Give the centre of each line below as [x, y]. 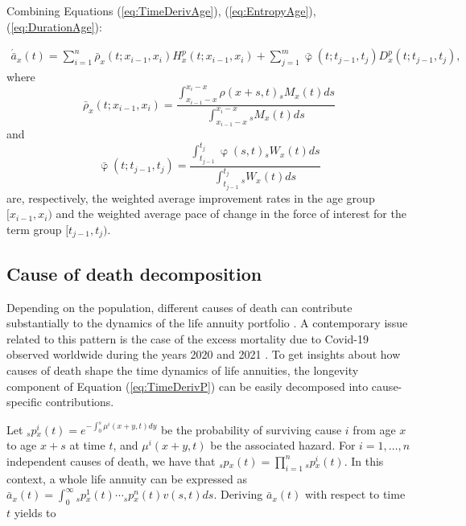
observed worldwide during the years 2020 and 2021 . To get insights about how [204, 354]
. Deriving [238, 494]
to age [22, 445]
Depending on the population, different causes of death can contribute [179, 307]
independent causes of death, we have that [111, 460]
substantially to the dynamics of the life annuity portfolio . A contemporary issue [207, 323]
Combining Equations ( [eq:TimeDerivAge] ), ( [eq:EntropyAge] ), [161, 10]
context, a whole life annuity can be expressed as [127, 478]
